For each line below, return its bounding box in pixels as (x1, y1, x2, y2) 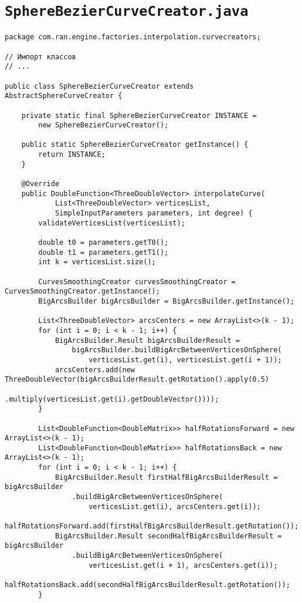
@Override (21, 180, 60, 188)
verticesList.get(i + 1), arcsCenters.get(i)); (89, 561, 278, 570)
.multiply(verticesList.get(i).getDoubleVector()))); (5, 395, 219, 403)
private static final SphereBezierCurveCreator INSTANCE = (21, 111, 257, 120)
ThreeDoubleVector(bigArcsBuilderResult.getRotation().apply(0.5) (5, 375, 270, 384)
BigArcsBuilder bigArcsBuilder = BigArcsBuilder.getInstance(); (38, 297, 294, 305)
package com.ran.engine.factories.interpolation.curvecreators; (5, 33, 261, 42)
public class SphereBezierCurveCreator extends (5, 82, 194, 90)
